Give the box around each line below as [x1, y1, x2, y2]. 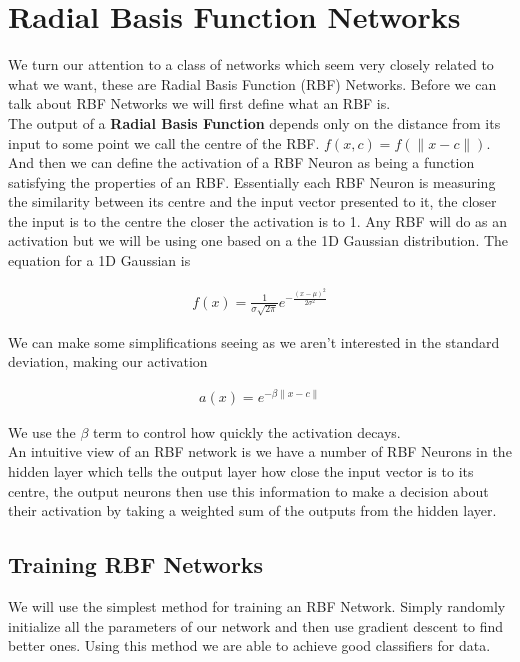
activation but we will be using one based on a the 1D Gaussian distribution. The [8, 230, 509, 251]
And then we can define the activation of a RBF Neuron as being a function [8, 152, 475, 173]
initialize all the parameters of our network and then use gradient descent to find [8, 615, 504, 636]
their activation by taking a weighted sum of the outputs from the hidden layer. [8, 500, 497, 521]
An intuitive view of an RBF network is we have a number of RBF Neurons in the [8, 441, 512, 462]
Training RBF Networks [8, 549, 264, 580]
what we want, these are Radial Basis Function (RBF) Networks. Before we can [8, 73, 497, 94]
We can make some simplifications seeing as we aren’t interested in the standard [8, 331, 500, 352]
